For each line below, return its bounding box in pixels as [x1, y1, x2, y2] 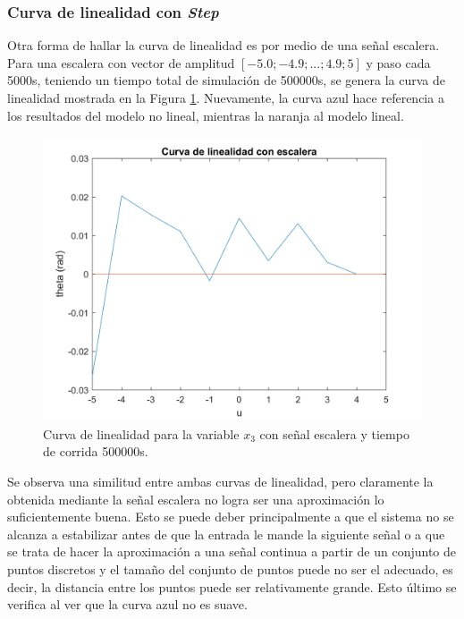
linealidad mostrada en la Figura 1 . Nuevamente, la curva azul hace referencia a [7, 89, 444, 106]
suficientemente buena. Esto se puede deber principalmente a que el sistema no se [7, 507, 454, 526]
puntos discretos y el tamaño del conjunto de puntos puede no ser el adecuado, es [7, 559, 453, 578]
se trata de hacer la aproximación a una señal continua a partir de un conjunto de [7, 542, 457, 561]
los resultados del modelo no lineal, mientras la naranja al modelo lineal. [7, 106, 404, 124]
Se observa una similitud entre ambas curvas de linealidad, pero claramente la [7, 471, 434, 490]
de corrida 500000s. [43, 442, 148, 461]
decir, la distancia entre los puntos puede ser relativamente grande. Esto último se [7, 577, 457, 596]
